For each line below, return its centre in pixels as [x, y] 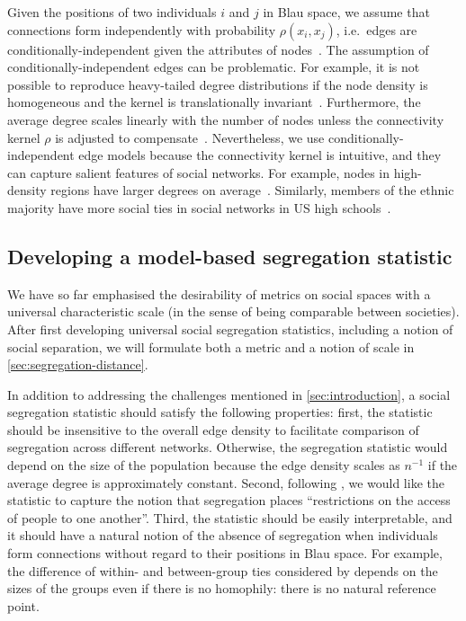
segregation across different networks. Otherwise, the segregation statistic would [228, 447]
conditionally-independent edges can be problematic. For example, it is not [214, 67]
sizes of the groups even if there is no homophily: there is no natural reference [222, 588]
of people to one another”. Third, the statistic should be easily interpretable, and [230, 517]
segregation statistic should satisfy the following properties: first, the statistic [220, 412]
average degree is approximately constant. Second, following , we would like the [226, 482]
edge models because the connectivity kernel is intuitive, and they [260, 155]
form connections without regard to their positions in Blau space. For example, [225, 553]
